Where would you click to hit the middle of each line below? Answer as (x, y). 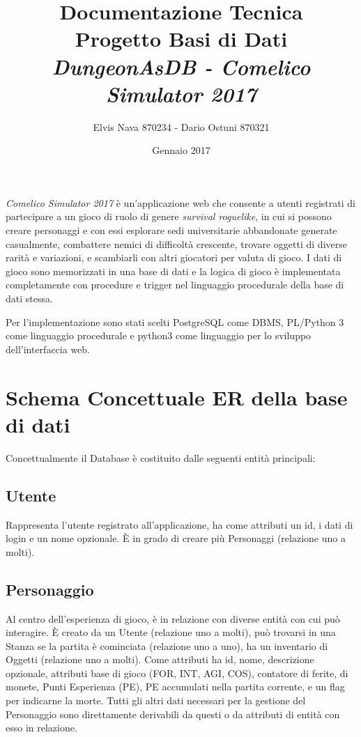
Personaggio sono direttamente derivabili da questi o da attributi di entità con (173, 714)
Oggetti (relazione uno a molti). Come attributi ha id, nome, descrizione (160, 659)
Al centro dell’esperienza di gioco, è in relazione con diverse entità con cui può (173, 618)
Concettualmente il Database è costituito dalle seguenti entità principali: (161, 457)
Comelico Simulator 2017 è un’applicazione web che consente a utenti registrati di (180, 202)
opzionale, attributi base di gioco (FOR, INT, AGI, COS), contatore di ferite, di (177, 673)
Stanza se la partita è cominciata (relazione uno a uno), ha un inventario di (167, 645)
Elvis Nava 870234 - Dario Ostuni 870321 (181, 126)
